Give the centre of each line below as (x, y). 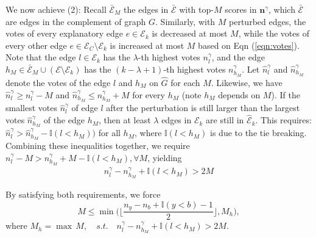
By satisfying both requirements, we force (83, 194)
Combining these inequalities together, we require (98, 146)
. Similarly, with (185, 21)
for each (185, 83)
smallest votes (31, 108)
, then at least (125, 120)
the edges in (146, 9)
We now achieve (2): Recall (56, 9)
